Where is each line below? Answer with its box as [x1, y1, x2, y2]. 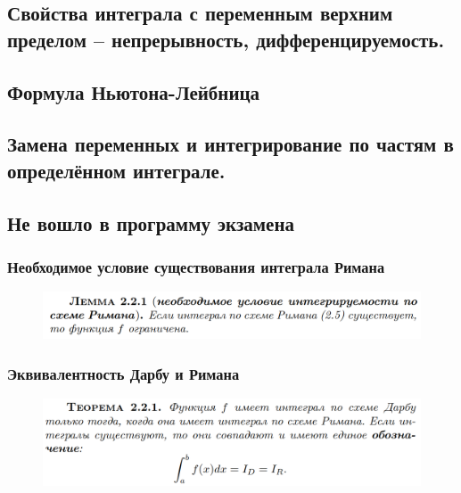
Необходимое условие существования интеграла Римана [7, 255, 385, 277]
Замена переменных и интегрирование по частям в [7, 130, 454, 158]
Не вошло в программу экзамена [7, 209, 295, 236]
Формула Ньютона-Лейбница [7, 78, 260, 105]
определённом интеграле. [7, 156, 226, 184]
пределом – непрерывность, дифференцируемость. [7, 25, 445, 53]
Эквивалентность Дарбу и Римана [7, 362, 240, 384]
